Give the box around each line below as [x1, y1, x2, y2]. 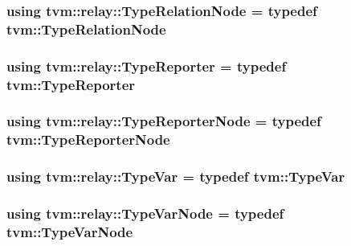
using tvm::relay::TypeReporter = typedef [6, 55, 287, 76]
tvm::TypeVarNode [6, 221, 133, 241]
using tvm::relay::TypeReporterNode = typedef [6, 111, 321, 131]
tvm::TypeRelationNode [6, 18, 166, 39]
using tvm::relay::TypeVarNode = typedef [6, 203, 284, 223]
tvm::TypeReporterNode [6, 129, 170, 150]
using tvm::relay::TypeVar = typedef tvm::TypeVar [6, 166, 345, 187]
